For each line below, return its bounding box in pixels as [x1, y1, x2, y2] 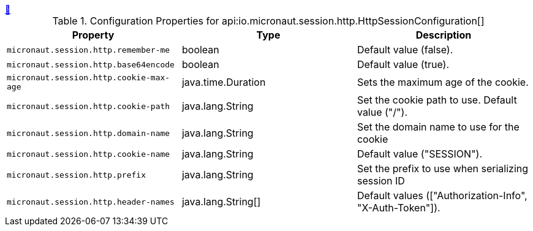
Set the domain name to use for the [357, 121, 520, 133]
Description [415, 29, 472, 41]
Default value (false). [357, 44, 453, 56]
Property [72, 29, 115, 41]
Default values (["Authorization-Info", [357, 189, 527, 202]
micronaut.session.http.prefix [7, 170, 146, 180]
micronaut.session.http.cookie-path [7, 101, 170, 111]
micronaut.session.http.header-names [7, 197, 175, 206]
